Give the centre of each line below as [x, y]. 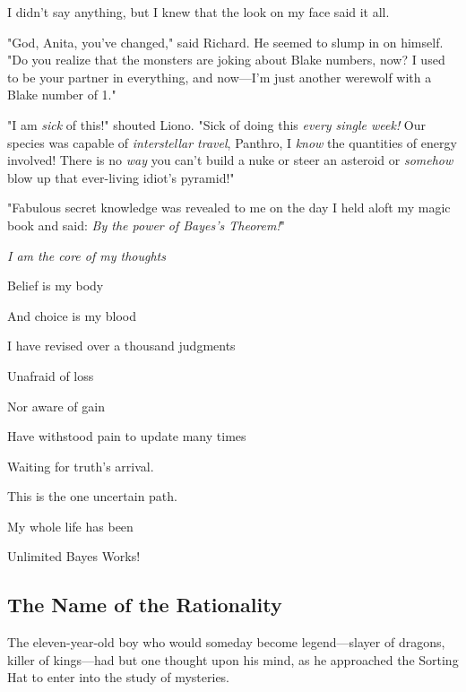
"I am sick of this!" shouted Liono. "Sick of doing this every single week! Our [217, 124]
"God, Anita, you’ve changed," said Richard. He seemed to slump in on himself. [225, 42]
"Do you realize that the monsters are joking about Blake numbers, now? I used [226, 60]
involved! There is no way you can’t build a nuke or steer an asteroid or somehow [230, 160]
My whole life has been [70, 526]
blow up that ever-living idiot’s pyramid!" [121, 177]
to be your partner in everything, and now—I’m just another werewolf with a [220, 77]
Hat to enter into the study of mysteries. [119, 677]
